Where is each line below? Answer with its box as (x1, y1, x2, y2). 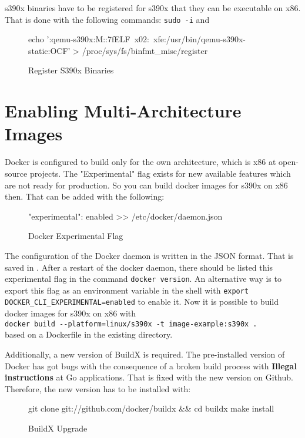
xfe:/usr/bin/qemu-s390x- (153, 33, 246, 45)
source (5, 167, 28, 179)
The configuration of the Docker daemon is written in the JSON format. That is (5, 249, 294, 261)
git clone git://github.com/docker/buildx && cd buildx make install (28, 402, 274, 415)
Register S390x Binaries (28, 64, 114, 76)
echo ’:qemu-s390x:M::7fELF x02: (28, 33, 150, 45)
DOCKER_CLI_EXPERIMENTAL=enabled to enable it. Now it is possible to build (5, 295, 279, 308)
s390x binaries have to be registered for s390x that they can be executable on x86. (5, 2, 301, 14)
